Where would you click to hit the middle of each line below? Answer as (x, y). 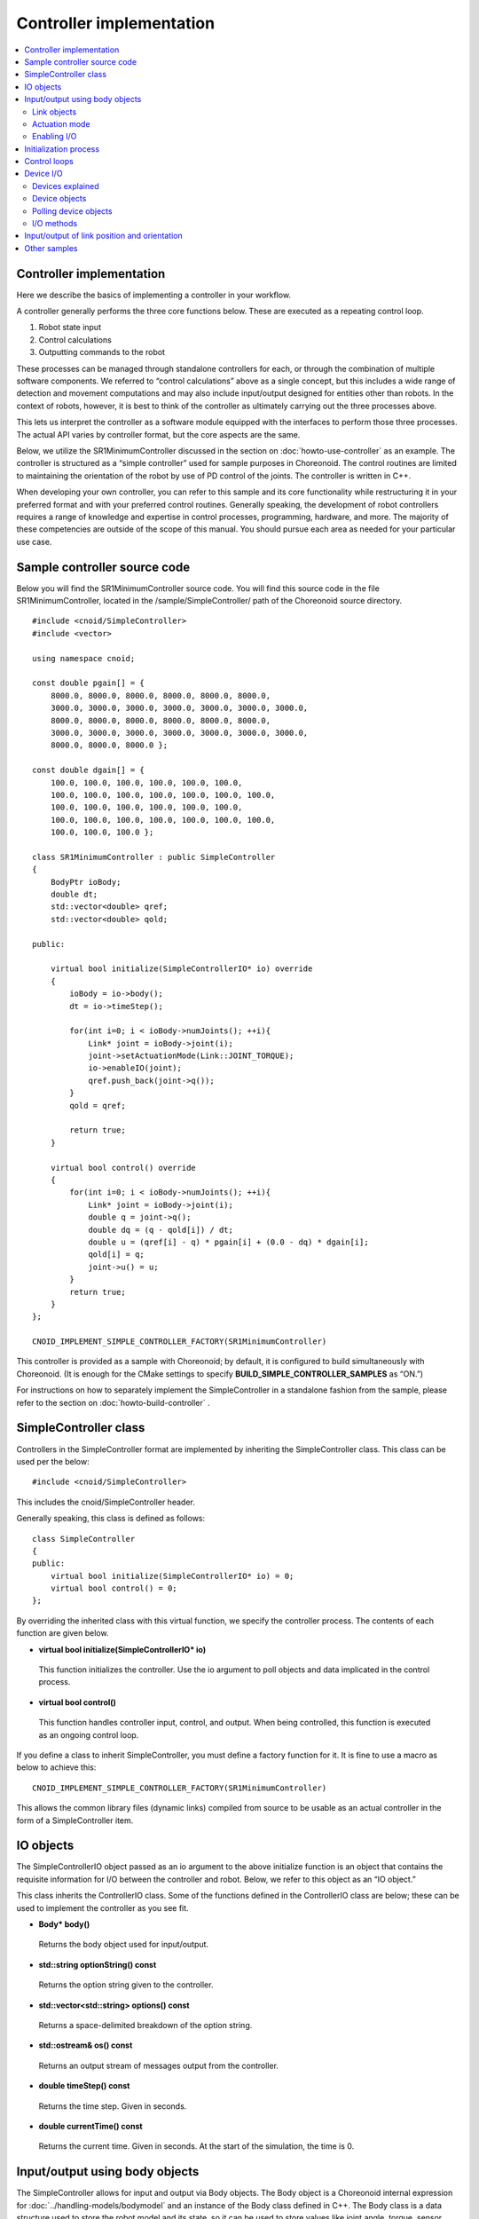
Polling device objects (72, 211)
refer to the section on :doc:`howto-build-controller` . (113, 1402)
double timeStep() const (84, 2086)
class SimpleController (84, 1539)
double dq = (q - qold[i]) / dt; (161, 1230)
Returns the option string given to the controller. (126, 1985)
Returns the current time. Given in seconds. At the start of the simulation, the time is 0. (196, 2146)
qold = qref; (98, 1106)
